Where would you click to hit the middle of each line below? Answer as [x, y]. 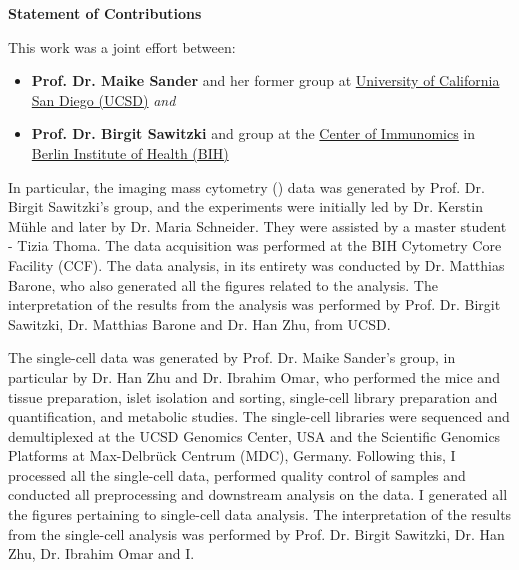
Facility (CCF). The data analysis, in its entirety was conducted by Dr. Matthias [256, 264]
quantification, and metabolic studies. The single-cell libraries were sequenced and [259, 416]
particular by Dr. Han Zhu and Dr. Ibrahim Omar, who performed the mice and [254, 376]
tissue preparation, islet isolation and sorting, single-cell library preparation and [253, 396]
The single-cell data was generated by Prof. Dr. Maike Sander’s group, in [232, 357]
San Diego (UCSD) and [103, 99]
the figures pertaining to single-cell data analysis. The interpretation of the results [260, 514]
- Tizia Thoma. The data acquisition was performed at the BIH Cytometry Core [255, 245]
